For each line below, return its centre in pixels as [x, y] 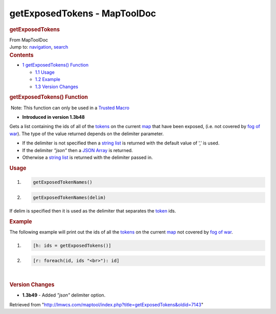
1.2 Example [48, 79]
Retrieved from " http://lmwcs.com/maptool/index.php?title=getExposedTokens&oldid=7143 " [107, 304]
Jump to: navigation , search [39, 47]
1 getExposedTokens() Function [55, 65]
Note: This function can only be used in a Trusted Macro [70, 108]
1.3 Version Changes [57, 87]
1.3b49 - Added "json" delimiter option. [64, 295]
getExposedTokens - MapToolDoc [83, 13]
